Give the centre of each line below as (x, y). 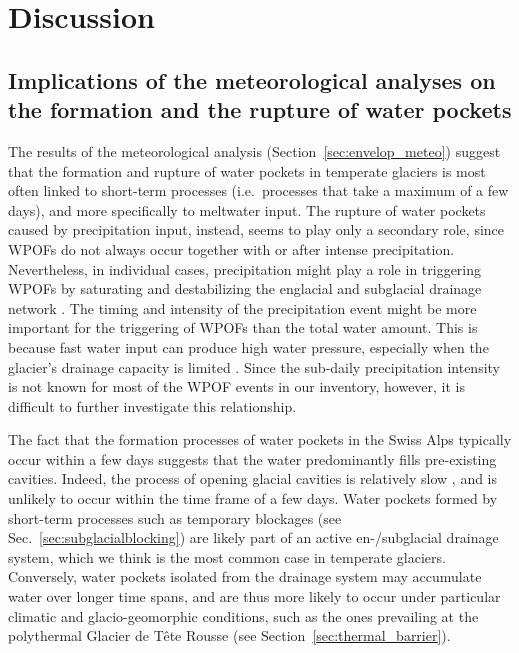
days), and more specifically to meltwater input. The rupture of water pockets (247, 209)
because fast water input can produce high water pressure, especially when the (248, 346)
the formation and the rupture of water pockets (260, 109)
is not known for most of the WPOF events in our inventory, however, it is (237, 386)
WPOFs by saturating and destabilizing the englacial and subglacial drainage (245, 288)
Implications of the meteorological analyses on (252, 79)
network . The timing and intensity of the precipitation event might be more (242, 307)
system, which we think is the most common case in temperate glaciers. (227, 556)
